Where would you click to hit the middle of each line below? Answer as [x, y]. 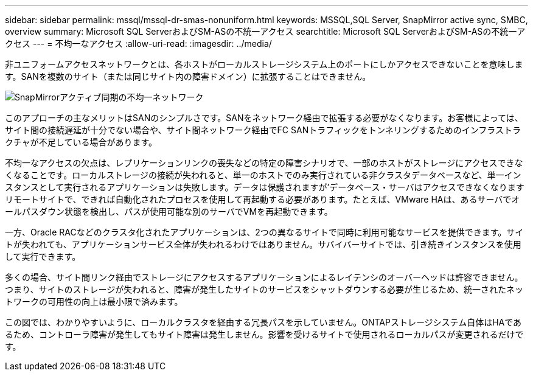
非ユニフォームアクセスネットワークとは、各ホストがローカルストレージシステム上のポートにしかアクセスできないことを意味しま [264, 64]
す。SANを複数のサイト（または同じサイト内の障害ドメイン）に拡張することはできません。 [188, 76]
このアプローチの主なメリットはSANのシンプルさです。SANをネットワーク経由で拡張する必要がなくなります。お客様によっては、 [264, 118]
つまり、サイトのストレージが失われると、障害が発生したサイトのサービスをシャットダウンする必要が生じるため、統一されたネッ [264, 289]
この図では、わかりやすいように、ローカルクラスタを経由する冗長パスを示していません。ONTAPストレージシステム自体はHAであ [263, 322]
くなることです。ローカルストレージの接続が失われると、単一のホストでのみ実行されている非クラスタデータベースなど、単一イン [263, 175]
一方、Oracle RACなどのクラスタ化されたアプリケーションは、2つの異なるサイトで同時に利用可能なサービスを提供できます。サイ [264, 232]
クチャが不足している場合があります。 [81, 142]
